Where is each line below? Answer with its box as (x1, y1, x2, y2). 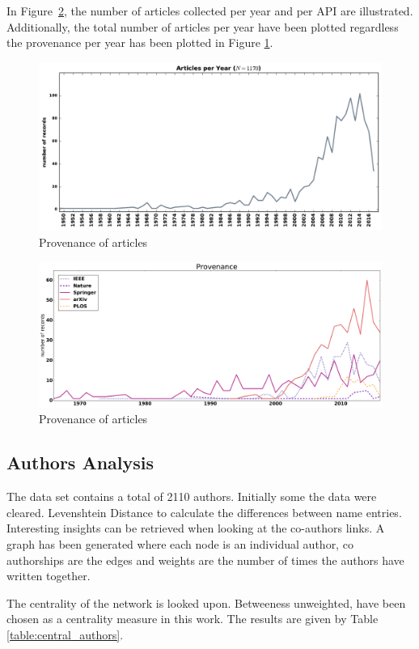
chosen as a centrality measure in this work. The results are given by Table (6, 610, 379, 627)
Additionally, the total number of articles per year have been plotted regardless (6, 18, 399, 35)
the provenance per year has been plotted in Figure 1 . (6, 34, 273, 51)
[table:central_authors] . (6, 626, 124, 643)
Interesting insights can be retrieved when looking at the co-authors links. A (6, 520, 385, 537)
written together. (6, 567, 91, 584)
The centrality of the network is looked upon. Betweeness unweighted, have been (6, 594, 406, 611)
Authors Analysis (6, 450, 154, 475)
